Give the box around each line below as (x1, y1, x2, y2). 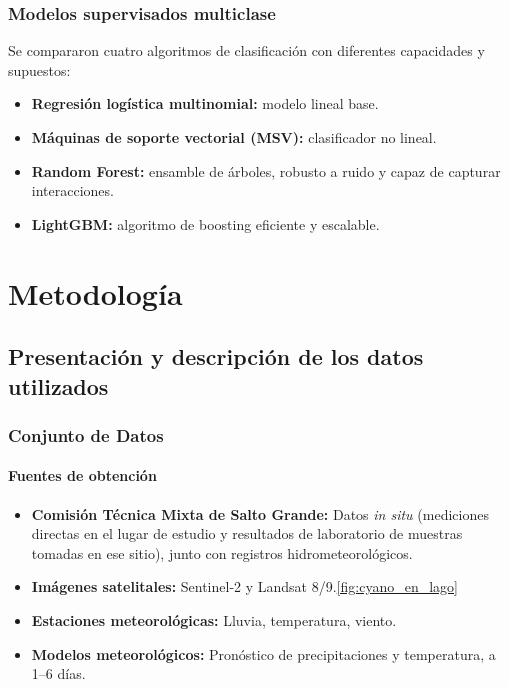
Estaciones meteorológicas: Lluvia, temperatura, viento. (31, 609, 397, 630)
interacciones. (31, 180, 114, 201)
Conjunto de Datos (8, 422, 164, 447)
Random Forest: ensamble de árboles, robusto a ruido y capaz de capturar (31, 160, 501, 181)
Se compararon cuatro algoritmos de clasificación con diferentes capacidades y (8, 40, 485, 61)
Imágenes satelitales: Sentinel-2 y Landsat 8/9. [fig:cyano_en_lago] (31, 576, 458, 597)
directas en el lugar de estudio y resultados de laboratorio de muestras (31, 523, 463, 544)
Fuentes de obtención (8, 465, 157, 486)
